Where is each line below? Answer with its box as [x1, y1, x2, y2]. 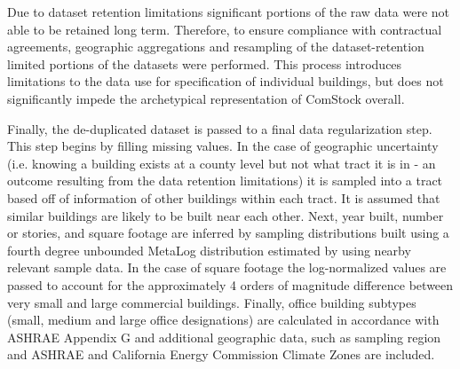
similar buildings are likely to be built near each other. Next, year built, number [7, 206, 444, 224]
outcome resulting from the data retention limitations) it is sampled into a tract [7, 171, 443, 190]
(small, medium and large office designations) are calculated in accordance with [7, 310, 440, 329]
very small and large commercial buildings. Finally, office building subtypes [7, 293, 416, 311]
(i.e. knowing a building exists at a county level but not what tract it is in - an [7, 153, 436, 172]
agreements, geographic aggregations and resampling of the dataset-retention [7, 37, 424, 56]
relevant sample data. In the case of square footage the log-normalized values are [7, 258, 447, 277]
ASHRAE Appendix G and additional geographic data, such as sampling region [7, 327, 441, 346]
